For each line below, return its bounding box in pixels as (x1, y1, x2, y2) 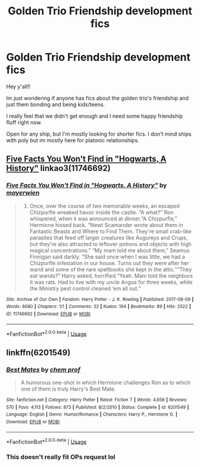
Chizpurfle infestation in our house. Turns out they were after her (29, 259, 189, 266)
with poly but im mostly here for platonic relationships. (6, 136, 140, 144)
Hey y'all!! (6, 82, 31, 90)
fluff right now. (6, 118, 42, 126)
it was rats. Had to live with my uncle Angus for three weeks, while (29, 278, 193, 285)
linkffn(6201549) (6, 348, 71, 358)
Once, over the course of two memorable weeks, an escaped (29, 202, 180, 210)
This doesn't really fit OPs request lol (6, 453, 115, 461)
